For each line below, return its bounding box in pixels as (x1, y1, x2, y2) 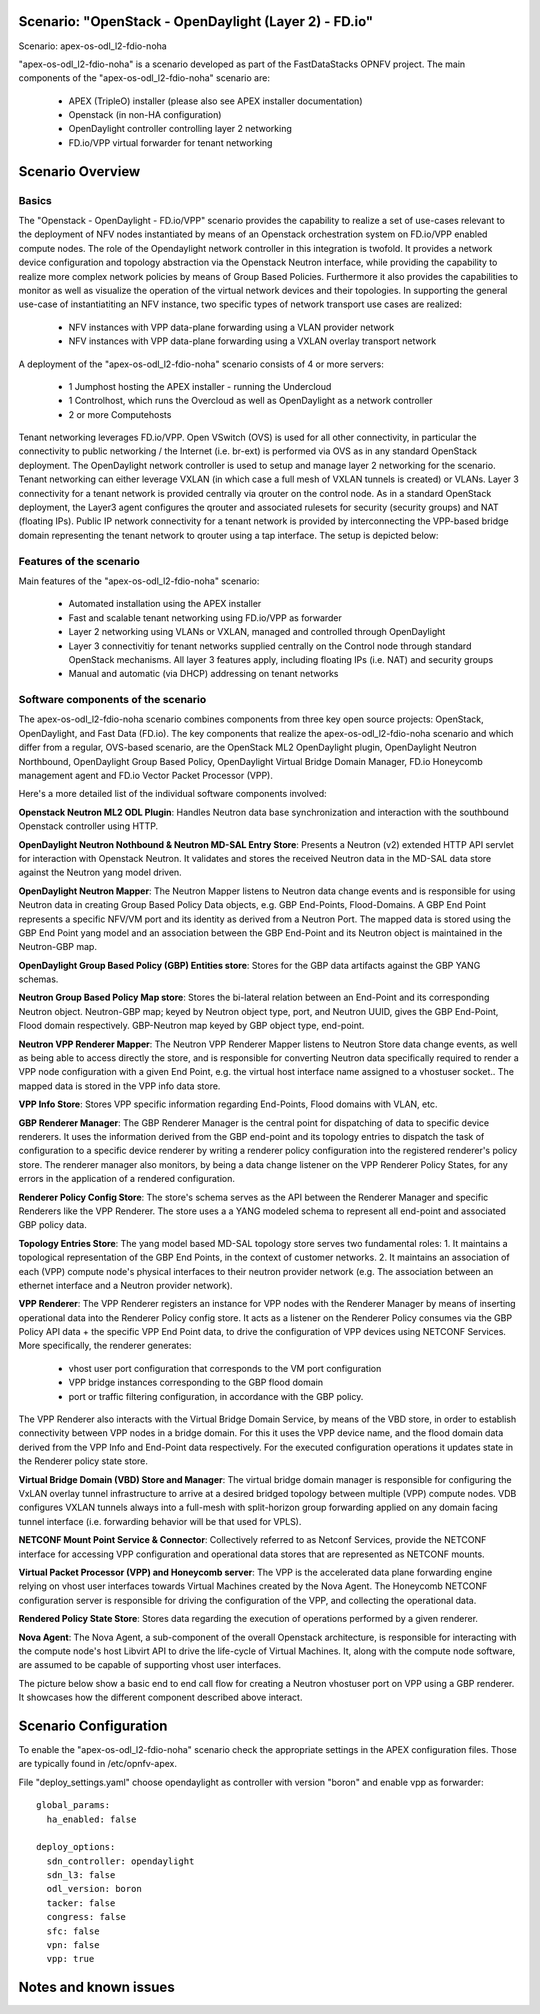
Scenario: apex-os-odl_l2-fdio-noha (18, 40, 167, 52)
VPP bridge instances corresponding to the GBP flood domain (68, 1376, 324, 1389)
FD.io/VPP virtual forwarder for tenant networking (68, 136, 273, 149)
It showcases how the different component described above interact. (18, 1691, 303, 1704)
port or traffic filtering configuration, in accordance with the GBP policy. (68, 1390, 364, 1402)
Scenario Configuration (18, 1717, 168, 1734)
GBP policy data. (18, 1219, 87, 1231)
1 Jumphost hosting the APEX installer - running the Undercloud (68, 380, 332, 392)
